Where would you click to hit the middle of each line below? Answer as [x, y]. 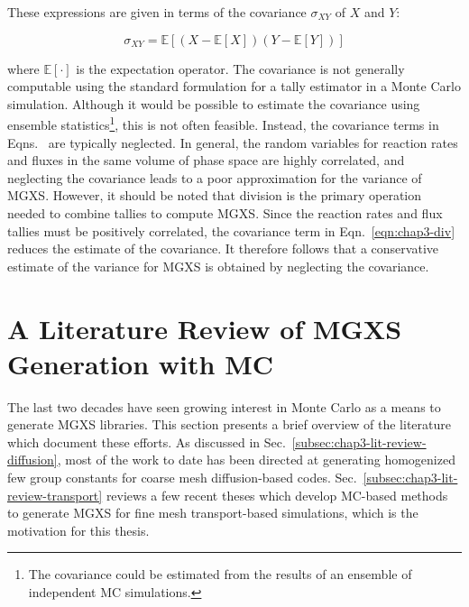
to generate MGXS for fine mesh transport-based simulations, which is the [213, 513]
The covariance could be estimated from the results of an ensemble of [220, 574]
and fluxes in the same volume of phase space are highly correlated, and [206, 160]
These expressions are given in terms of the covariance [157, 12]
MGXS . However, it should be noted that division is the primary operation [215, 195]
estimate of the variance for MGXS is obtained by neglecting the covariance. [218, 266]
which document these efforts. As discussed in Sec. [147, 441]
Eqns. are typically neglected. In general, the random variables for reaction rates [233, 142]
